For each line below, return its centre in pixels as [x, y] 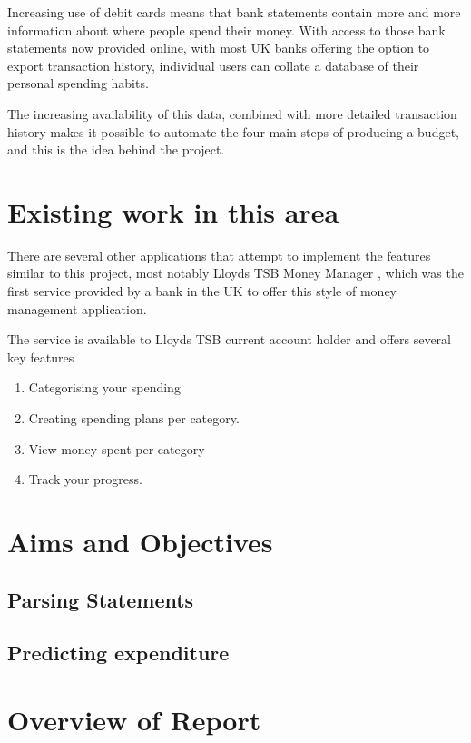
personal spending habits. [78, 83]
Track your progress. [85, 479]
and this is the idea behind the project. [116, 149]
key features [41, 357]
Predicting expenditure [118, 653]
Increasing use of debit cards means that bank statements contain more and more [234, 12]
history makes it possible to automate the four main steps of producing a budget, [233, 131]
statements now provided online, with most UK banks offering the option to [219, 48]
